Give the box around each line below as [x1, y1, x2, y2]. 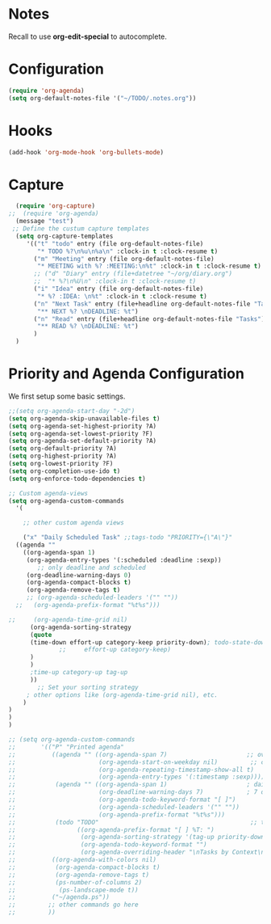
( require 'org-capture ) [15, 202, 95, 210]
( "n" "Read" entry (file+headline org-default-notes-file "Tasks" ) [33, 314, 265, 323]
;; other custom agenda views [23, 519, 125, 527]
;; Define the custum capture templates [11, 225, 150, 233]
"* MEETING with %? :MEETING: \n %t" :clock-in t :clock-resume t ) [37, 262, 262, 271]
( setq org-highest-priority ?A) [8, 452, 117, 461]
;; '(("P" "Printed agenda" [8, 743, 125, 751]
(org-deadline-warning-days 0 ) [26, 571, 131, 579]
